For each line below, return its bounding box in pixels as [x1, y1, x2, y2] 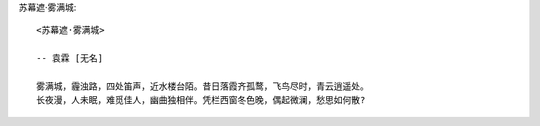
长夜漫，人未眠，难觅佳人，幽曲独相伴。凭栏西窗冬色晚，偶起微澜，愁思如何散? [36, 95, 366, 106]
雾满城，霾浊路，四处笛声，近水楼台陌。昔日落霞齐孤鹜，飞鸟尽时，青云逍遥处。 [36, 80, 369, 92]
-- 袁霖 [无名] [36, 53, 104, 64]
